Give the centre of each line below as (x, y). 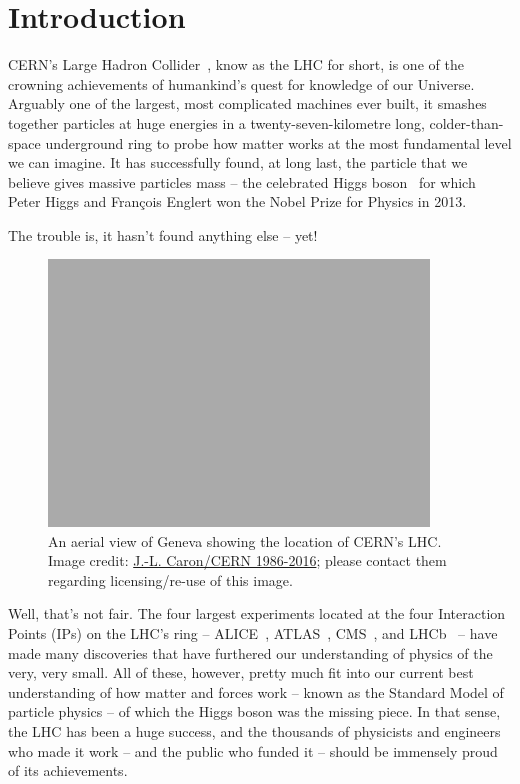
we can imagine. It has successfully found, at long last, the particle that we (238, 162)
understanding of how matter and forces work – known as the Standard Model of (256, 691)
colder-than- (466, 122)
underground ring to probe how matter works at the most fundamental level (278, 142)
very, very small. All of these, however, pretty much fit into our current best (241, 672)
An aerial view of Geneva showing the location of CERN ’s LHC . (245, 540)
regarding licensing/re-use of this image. (170, 579)
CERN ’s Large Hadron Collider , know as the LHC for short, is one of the (236, 64)
